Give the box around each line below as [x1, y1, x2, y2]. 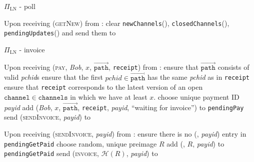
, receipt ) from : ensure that [108, 61, 198, 72]
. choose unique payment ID [153, 91, 239, 102]
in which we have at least [70, 91, 147, 102]
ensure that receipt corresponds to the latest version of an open [4, 82, 203, 92]
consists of [217, 61, 249, 72]
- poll [19, 1, 35, 11]
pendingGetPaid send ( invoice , [4, 148, 99, 159]
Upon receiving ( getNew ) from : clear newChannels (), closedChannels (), [4, 17, 229, 28]
